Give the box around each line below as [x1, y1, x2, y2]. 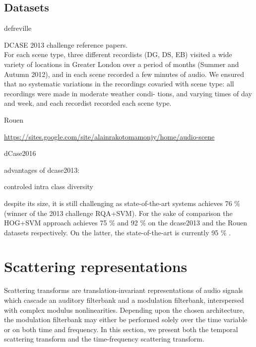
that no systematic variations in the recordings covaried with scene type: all [4, 78, 234, 89]
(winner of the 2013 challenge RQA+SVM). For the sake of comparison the [4, 208, 233, 218]
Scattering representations [4, 256, 188, 277]
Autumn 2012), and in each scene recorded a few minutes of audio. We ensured [4, 69, 245, 79]
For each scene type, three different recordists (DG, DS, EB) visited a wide [4, 49, 232, 60]
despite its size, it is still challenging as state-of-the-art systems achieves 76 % [4, 198, 240, 208]
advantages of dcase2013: [4, 164, 80, 175]
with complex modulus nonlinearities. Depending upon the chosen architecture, [4, 304, 245, 315]
